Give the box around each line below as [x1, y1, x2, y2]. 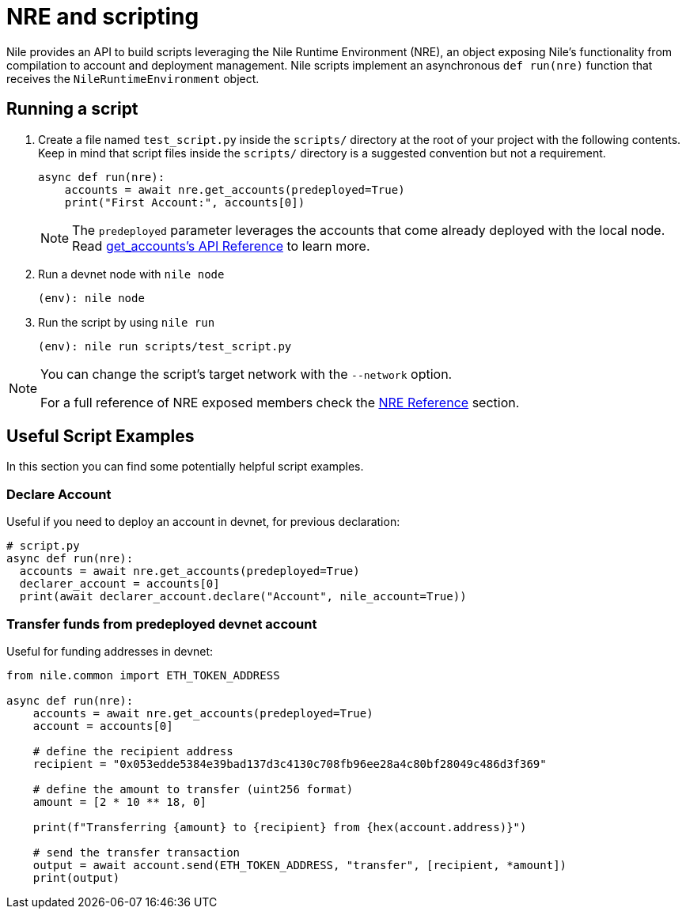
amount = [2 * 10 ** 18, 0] [32, 795, 207, 808]
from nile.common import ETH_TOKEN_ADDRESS [6, 668, 280, 682]
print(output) [32, 871, 120, 884]
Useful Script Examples [6, 426, 195, 447]
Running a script [6, 99, 138, 119]
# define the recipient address [32, 744, 233, 758]
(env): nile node [38, 291, 145, 304]
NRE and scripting [6, 3, 199, 30]
